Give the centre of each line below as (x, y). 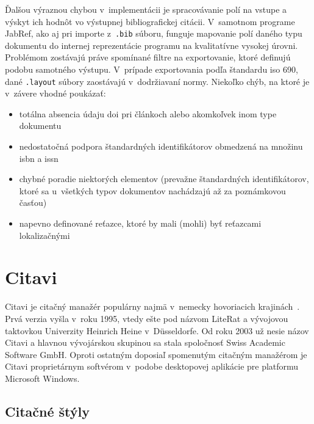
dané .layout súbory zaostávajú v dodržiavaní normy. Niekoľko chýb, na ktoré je (157, 81)
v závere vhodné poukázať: (55, 93)
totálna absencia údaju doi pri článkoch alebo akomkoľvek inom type (148, 113)
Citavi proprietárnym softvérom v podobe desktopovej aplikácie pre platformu (152, 366)
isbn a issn (39, 158)
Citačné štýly (47, 411)
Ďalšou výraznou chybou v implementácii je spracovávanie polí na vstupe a (146, 9)
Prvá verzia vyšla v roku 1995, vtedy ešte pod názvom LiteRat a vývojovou (147, 318)
